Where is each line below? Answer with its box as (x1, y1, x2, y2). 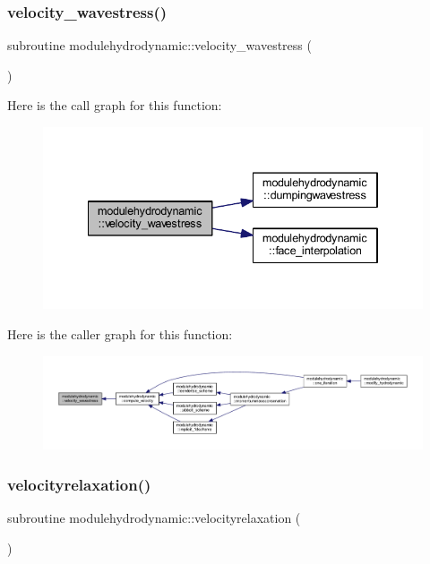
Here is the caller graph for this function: (7, 325, 233, 344)
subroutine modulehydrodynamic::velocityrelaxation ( (7, 508, 301, 526)
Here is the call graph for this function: (7, 96, 222, 115)
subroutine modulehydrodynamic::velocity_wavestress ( (7, 36, 312, 55)
